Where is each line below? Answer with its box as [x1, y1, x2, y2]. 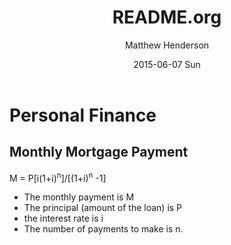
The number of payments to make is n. [23, 223, 184, 235]
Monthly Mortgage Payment [9, 144, 189, 161]
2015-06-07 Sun [133, 58, 201, 70]
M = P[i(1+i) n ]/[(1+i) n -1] [9, 170, 107, 184]
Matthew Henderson [124, 39, 210, 51]
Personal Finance [9, 104, 157, 126]
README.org [112, 6, 222, 29]
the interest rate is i [23, 212, 104, 225]
